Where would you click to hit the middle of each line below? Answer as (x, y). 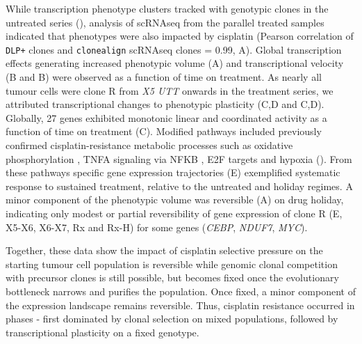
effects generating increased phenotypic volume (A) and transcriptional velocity (175, 63)
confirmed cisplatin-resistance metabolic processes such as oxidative (149, 145)
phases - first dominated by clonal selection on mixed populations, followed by (172, 319)
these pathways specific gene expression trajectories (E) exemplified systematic (173, 172)
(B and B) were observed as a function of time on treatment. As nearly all (164, 77)
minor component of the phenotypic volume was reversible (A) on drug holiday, (175, 200)
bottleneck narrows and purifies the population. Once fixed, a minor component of (181, 291)
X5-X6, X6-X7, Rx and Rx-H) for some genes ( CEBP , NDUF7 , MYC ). (157, 227)
